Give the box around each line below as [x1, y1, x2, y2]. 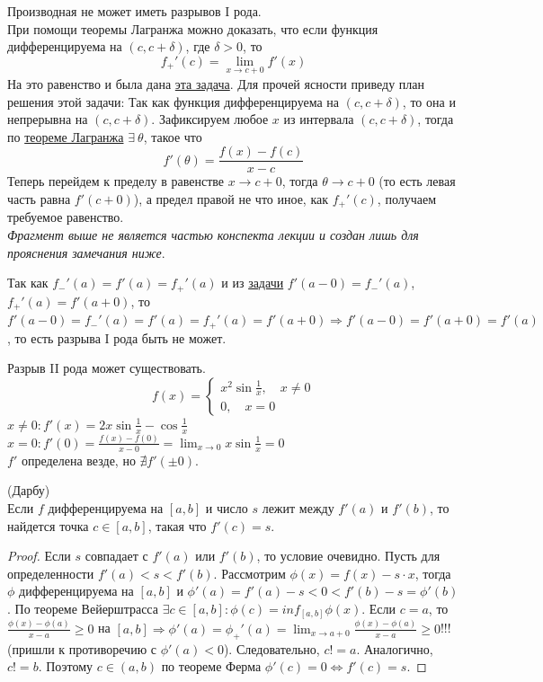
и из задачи [221, 273, 284, 292]
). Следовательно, [223, 639, 320, 658]
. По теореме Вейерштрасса [7, 598, 158, 617]
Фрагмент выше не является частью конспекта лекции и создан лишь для [7, 226, 419, 244]
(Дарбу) [7, 481, 50, 500]
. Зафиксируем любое [151, 110, 269, 128]
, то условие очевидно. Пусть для [256, 546, 441, 565]
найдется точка [7, 516, 89, 535]
